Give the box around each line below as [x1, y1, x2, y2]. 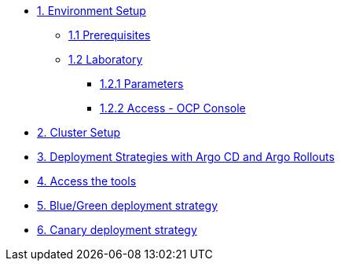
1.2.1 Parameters [100, 77, 184, 90]
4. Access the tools [37, 174, 137, 188]
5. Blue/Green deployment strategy [37, 199, 218, 212]
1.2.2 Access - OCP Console [100, 101, 246, 115]
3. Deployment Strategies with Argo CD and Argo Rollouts [37, 150, 335, 163]
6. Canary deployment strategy [37, 223, 197, 236]
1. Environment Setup [37, 4, 146, 17]
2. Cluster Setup [37, 126, 121, 139]
